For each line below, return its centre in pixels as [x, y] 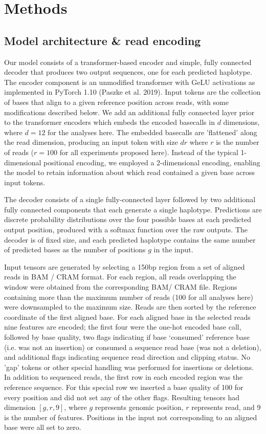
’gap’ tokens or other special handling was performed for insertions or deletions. [129, 367]
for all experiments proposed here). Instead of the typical [149, 152]
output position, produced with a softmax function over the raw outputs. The [126, 230]
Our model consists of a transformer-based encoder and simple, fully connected [128, 62]
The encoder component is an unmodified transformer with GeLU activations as [130, 82]
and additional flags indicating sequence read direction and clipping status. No [127, 357]
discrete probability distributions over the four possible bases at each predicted [128, 219]
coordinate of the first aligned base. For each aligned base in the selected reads [127, 317]
